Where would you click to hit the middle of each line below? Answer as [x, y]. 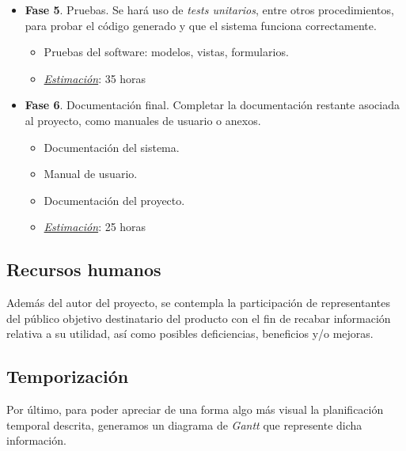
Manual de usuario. [91, 174]
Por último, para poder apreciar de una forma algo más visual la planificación [195, 409]
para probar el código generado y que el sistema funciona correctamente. [201, 25]
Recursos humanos [84, 269]
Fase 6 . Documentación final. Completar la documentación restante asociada [212, 105]
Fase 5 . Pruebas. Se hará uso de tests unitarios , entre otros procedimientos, [209, 9]
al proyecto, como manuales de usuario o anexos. [143, 120]
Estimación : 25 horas [95, 227]
